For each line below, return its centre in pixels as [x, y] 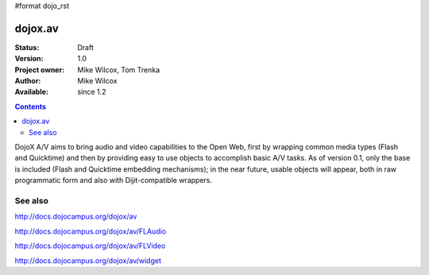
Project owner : [40, 70]
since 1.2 [92, 92]
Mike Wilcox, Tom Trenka [119, 70]
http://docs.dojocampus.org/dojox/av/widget [88, 260]
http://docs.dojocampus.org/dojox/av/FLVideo [90, 246]
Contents [31, 107]
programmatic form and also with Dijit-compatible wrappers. [114, 180]
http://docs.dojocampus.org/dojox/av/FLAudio [91, 231]
